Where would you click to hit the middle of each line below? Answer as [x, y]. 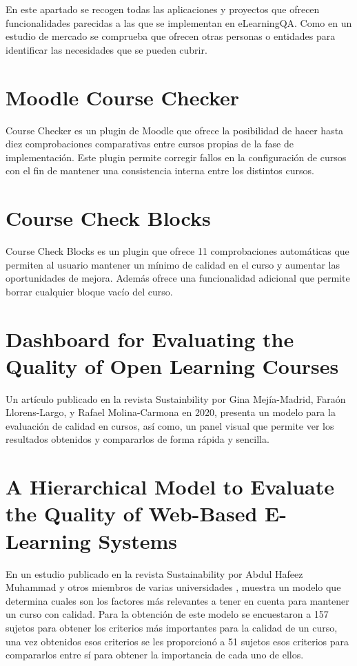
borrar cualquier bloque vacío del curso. [89, 291]
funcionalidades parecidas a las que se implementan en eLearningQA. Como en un [179, 22]
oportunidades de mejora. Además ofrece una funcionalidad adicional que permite [178, 278]
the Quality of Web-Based [132, 513]
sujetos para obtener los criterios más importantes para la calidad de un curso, [172, 627]
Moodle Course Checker [123, 97]
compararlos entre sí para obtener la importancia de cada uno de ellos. [155, 655]
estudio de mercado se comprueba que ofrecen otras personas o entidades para [171, 36]
